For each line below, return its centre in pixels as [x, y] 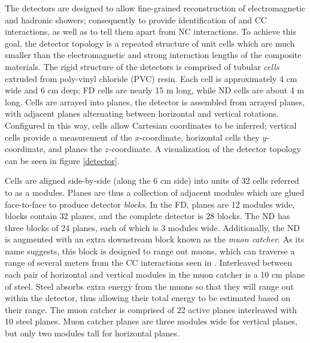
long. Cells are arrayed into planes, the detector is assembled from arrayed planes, [155, 101]
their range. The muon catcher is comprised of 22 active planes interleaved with [151, 309]
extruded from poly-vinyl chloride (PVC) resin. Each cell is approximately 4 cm [151, 78]
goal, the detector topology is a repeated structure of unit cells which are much [150, 43]
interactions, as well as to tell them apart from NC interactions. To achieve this [151, 31]
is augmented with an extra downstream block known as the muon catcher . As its [155, 239]
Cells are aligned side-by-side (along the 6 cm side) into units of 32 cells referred [152, 180]
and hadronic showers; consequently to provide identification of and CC [136, 19]
